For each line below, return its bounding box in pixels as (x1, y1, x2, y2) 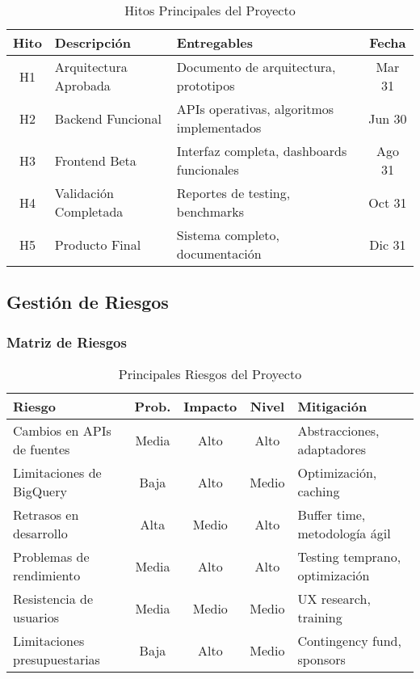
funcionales (176, 160, 239, 179)
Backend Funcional (54, 108, 162, 128)
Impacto (183, 397, 237, 415)
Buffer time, (297, 505, 366, 524)
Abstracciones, (297, 421, 380, 440)
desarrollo (13, 524, 68, 542)
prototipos (176, 76, 235, 95)
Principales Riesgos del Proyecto (118, 365, 302, 383)
